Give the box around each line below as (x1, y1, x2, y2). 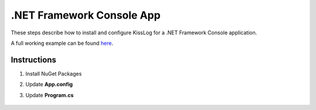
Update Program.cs (25, 91, 74, 98)
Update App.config (25, 81, 73, 88)
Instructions (11, 55, 57, 65)
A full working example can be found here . (11, 40, 114, 47)
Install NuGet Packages (25, 70, 82, 77)
